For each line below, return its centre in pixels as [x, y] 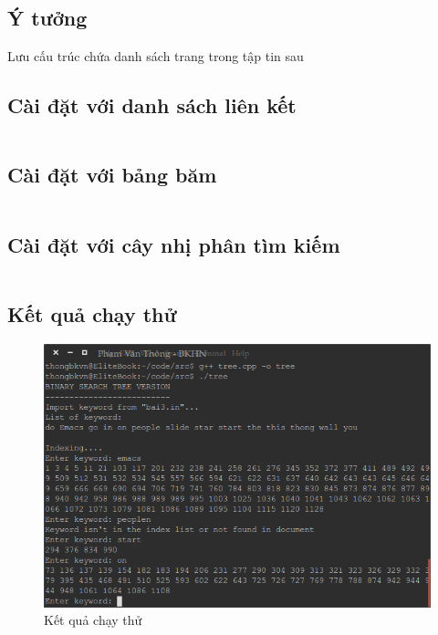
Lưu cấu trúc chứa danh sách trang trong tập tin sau [156, 56]
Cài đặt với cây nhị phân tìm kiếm [174, 244]
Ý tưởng [47, 18]
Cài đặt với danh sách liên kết [152, 105]
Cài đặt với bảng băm [112, 175]
